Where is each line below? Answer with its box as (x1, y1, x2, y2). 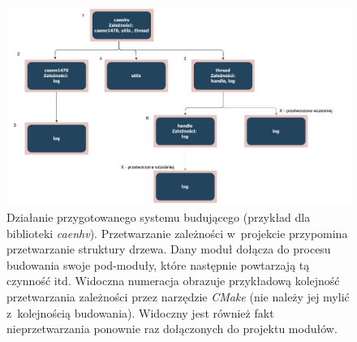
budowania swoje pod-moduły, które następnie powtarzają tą (6, 256, 310, 273)
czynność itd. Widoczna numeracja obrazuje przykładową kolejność (6, 272, 340, 289)
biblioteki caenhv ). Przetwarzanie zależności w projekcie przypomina (6, 224, 348, 241)
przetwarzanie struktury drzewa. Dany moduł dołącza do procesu (6, 240, 331, 258)
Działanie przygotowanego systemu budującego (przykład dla (6, 208, 311, 225)
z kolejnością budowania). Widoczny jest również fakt (6, 304, 274, 321)
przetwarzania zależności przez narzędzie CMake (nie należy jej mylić (6, 288, 350, 305)
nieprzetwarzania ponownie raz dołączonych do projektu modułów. (6, 320, 338, 337)
